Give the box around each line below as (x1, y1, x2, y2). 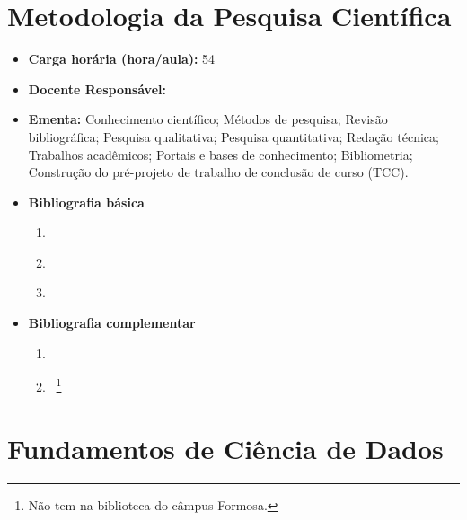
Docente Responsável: (28, 79, 166, 98)
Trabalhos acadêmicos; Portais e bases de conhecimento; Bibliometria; (28, 145, 413, 163)
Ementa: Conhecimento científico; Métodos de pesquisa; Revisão (28, 110, 388, 128)
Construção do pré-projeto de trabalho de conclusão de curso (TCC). (28, 163, 409, 181)
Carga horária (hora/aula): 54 (28, 49, 216, 68)
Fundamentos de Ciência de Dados (7, 429, 444, 466)
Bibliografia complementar (28, 313, 196, 332)
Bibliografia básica (28, 192, 145, 211)
